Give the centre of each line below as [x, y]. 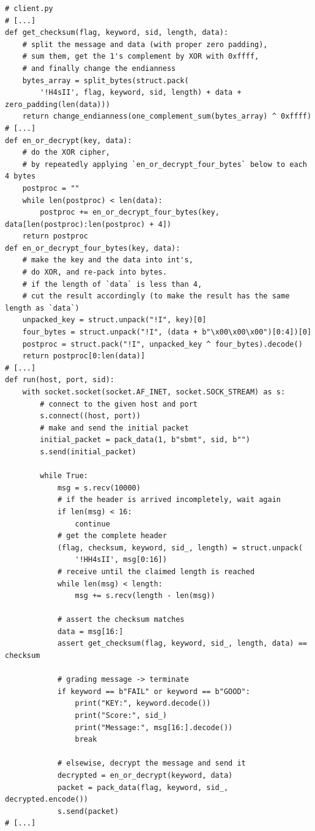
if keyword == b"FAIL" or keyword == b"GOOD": [154, 691]
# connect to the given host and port [119, 404]
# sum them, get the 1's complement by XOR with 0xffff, [141, 57]
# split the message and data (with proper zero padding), [145, 44]
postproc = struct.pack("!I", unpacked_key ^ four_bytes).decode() [162, 344]
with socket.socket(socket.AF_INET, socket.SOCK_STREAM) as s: [154, 392]
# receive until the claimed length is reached [156, 571]
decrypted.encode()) [47, 800]
